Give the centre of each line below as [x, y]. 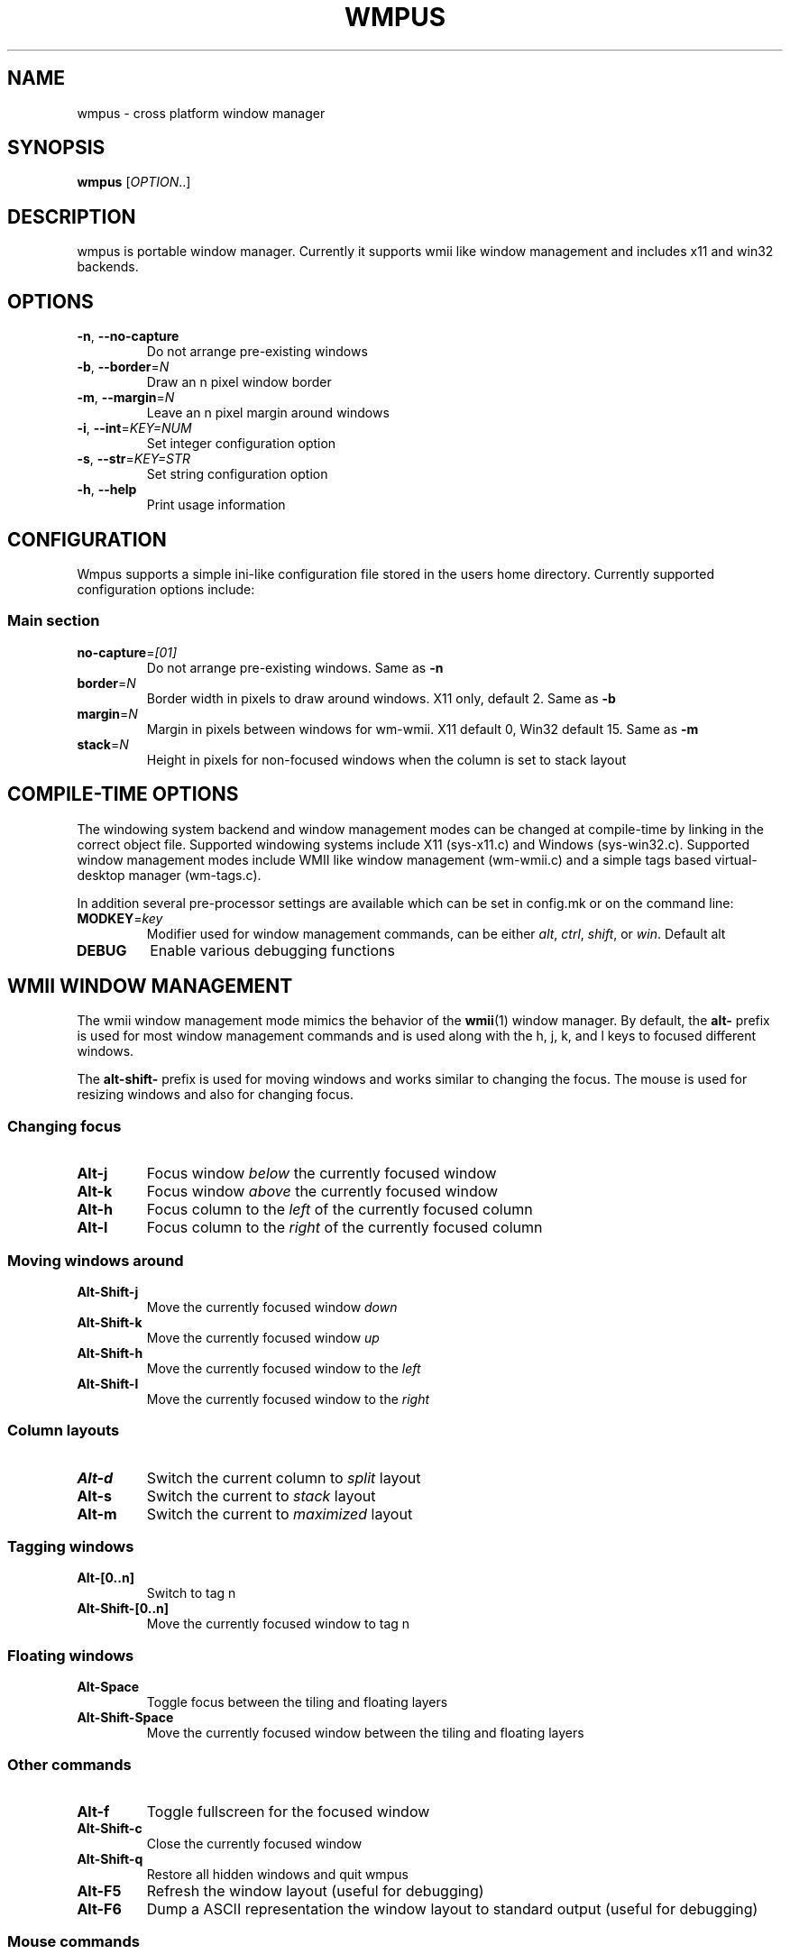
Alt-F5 [99, 1890]
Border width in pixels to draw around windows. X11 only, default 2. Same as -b [381, 698]
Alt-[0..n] [106, 1578]
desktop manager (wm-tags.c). [169, 875]
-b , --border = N [123, 367]
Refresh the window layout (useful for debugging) [315, 1890]
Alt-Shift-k [110, 1322]
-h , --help [107, 490]
